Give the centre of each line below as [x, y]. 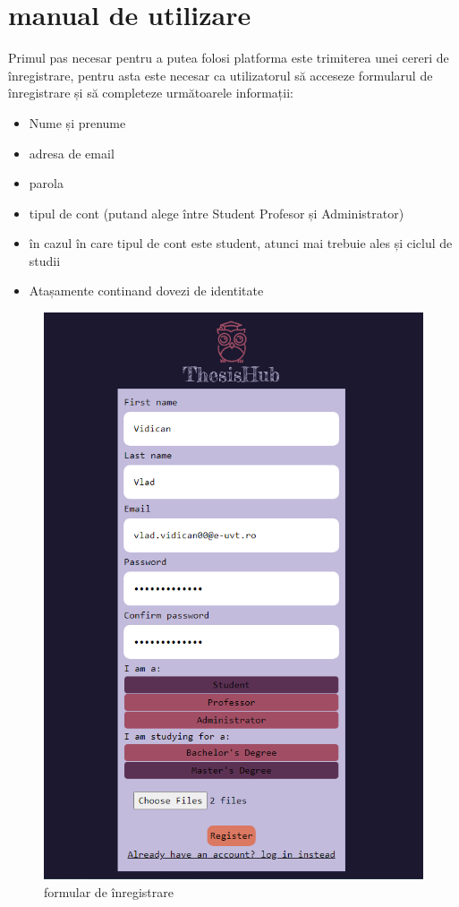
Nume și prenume [77, 122]
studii [45, 260]
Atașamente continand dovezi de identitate [146, 291]
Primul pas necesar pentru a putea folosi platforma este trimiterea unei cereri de [229, 58]
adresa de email [72, 153]
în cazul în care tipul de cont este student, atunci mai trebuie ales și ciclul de [241, 243]
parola [46, 183]
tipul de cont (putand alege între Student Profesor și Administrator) [217, 213]
